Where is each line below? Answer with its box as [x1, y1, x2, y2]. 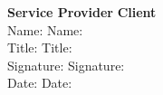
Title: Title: [7, 38, 72, 57]
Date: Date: [7, 73, 72, 92]
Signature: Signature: [7, 55, 125, 74]
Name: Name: [7, 20, 83, 39]
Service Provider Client [7, 3, 157, 21]
